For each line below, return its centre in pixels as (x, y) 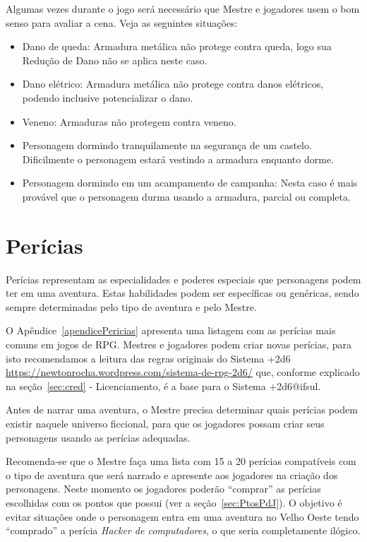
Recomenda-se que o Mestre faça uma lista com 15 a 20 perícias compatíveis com (181, 461)
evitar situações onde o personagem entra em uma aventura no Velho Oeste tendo (182, 516)
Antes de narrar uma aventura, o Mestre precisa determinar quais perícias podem (182, 410)
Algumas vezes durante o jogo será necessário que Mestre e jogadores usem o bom (183, 8)
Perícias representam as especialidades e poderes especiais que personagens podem (183, 279)
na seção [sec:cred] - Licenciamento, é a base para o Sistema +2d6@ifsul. (163, 385)
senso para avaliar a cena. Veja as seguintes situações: (122, 22)
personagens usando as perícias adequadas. (98, 437)
